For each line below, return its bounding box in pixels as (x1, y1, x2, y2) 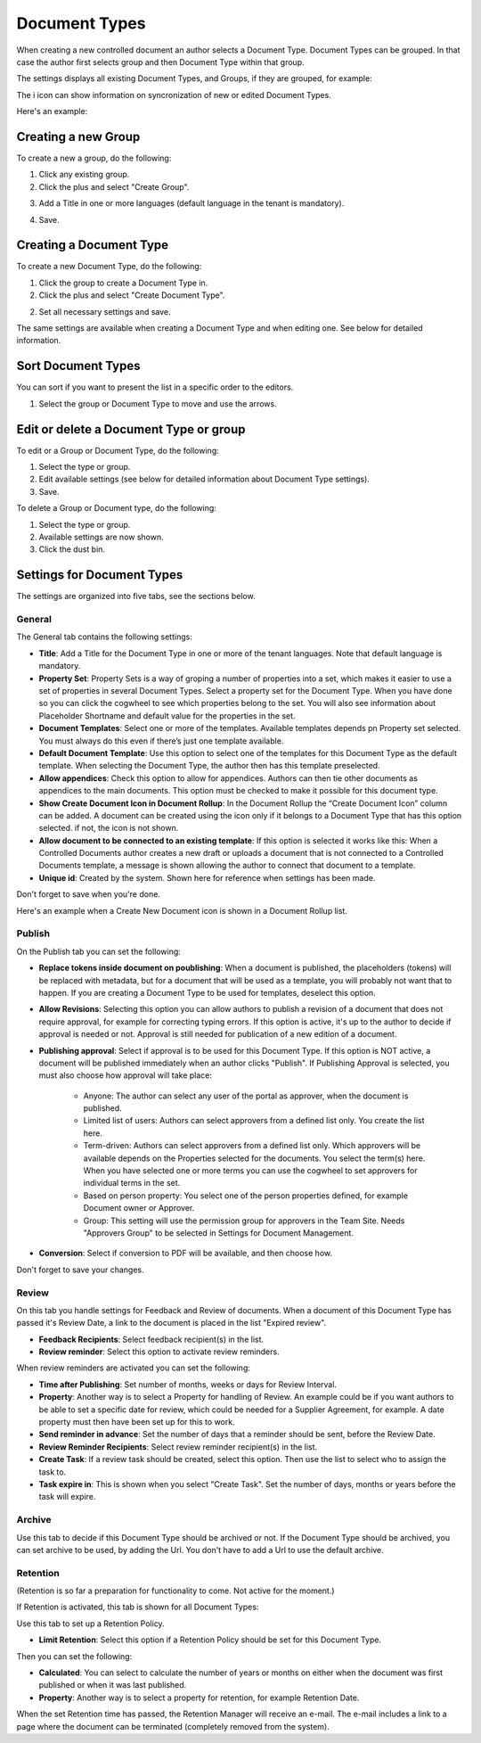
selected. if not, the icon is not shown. (38, 823, 179, 834)
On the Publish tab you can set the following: (16, 946, 182, 957)
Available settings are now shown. (38, 531, 164, 542)
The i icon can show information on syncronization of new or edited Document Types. (16, 89, 331, 100)
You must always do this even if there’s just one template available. (38, 736, 284, 746)
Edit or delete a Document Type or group (16, 422, 246, 437)
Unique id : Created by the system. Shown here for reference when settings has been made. (38, 872, 376, 883)
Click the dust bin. (38, 544, 106, 555)
